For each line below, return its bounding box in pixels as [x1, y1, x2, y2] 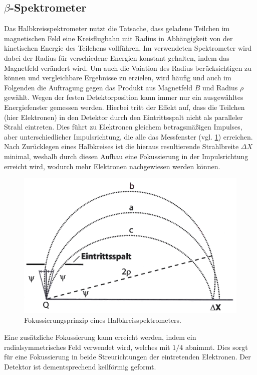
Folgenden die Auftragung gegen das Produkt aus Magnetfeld [4, 82, 192, 92]
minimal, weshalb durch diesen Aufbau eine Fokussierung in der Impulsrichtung [4, 151, 248, 161]
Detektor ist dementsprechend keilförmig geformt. [4, 361, 156, 371]
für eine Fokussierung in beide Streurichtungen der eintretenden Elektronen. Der [4, 351, 251, 362]
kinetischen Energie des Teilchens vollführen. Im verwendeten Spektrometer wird [4, 43, 252, 53]
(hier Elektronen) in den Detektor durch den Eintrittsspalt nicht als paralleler [4, 111, 243, 122]
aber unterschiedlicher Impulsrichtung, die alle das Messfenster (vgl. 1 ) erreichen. [4, 131, 253, 142]
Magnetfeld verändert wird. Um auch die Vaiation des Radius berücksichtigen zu [4, 62, 252, 73]
